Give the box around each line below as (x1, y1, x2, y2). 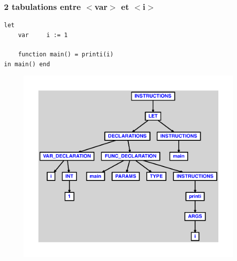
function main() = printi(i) (18, 51, 114, 58)
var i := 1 (18, 31, 68, 39)
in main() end (4, 60, 50, 68)
